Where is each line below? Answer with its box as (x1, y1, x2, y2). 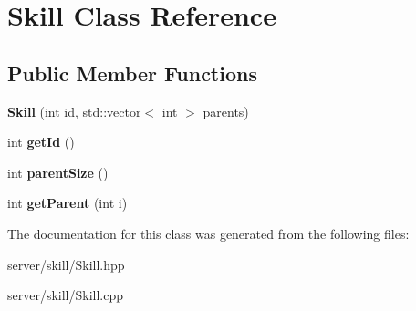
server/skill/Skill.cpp (7, 285, 124, 305)
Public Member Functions (7, 58, 257, 87)
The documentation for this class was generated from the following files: (7, 223, 410, 243)
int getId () (7, 132, 75, 151)
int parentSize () (7, 162, 109, 181)
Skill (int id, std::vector (7, 101, 141, 120)
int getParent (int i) (7, 193, 128, 213)
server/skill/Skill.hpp (7, 254, 125, 274)
